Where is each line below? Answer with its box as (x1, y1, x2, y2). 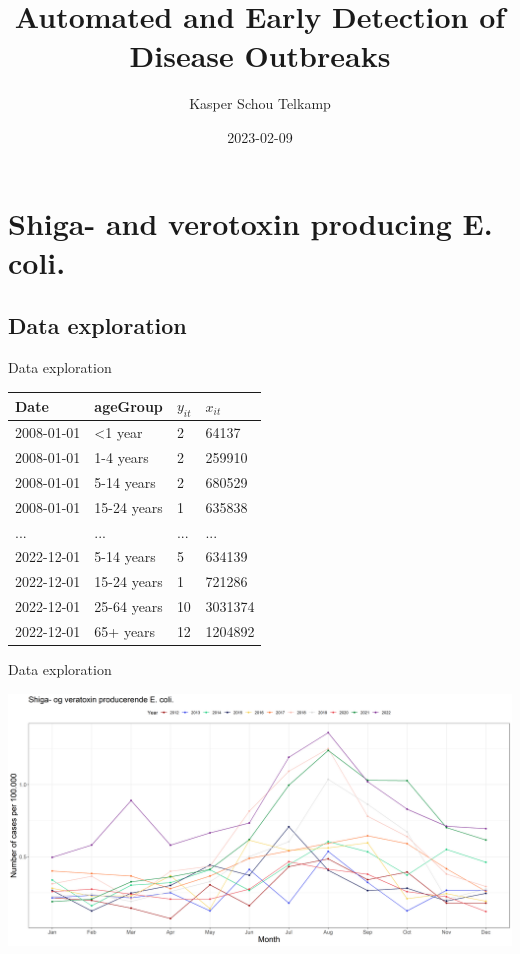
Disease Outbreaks (129, 35, 391, 76)
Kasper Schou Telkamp (189, 93, 331, 114)
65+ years (94, 620, 156, 641)
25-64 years (94, 596, 163, 617)
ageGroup (94, 395, 163, 416)
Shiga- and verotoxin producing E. (8, 202, 493, 243)
